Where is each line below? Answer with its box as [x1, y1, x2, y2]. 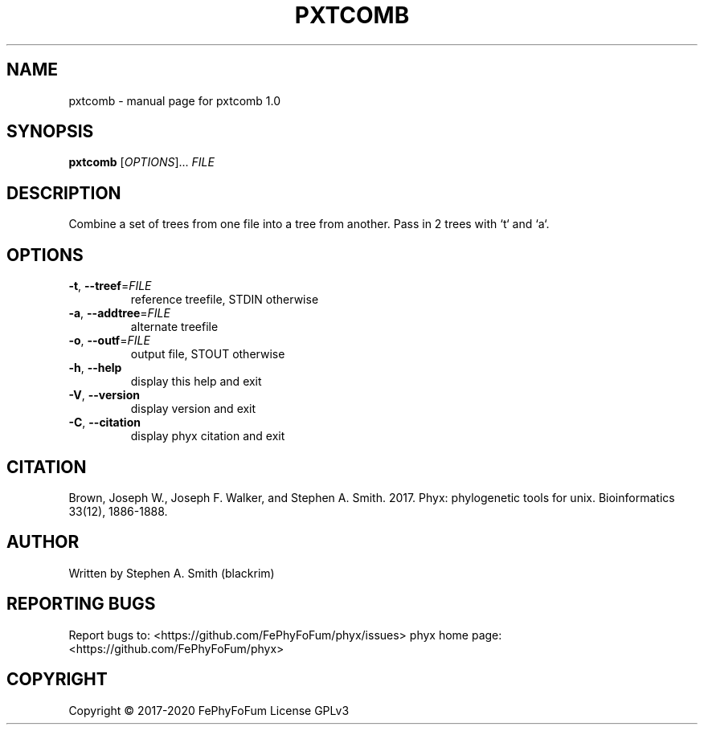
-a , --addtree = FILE [68, 306, 170, 321]
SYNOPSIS [6, 121, 94, 142]
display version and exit [130, 402, 256, 416]
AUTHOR [6, 532, 80, 553]
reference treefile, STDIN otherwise [130, 292, 319, 307]
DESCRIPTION [6, 182, 121, 203]
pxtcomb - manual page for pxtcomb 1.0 [68, 93, 281, 108]
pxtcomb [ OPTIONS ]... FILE [68, 155, 215, 169]
